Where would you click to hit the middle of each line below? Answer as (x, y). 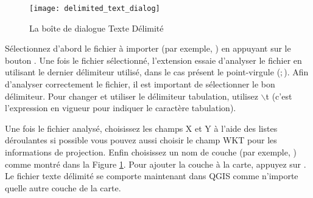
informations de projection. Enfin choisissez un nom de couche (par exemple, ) (151, 152)
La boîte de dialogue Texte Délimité (97, 28)
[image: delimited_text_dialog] (95, 9)
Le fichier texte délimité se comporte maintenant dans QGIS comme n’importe (152, 176)
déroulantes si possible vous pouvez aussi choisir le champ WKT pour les (141, 140)
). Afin (296, 72)
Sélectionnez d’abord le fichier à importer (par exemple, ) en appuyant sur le (148, 48)
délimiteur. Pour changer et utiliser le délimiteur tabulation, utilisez (132, 96)
